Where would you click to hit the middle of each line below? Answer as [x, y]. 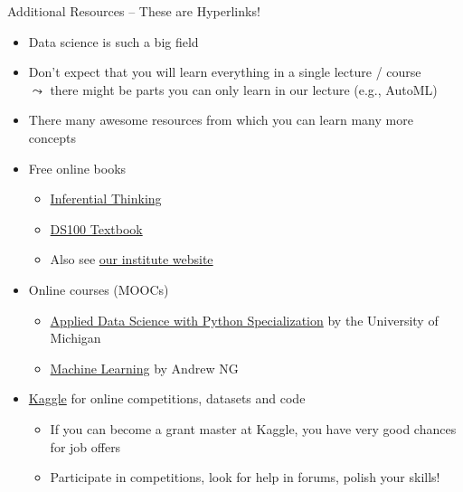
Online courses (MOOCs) [99, 289]
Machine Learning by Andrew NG [144, 368]
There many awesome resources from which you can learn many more [221, 120]
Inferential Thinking [106, 199]
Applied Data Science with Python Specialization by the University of [244, 320]
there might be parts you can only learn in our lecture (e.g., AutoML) [244, 89]
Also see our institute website [132, 259]
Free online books [77, 168]
